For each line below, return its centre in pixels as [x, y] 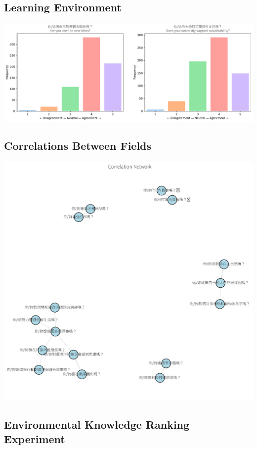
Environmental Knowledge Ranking [97, 424]
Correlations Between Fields [78, 146]
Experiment [35, 439]
